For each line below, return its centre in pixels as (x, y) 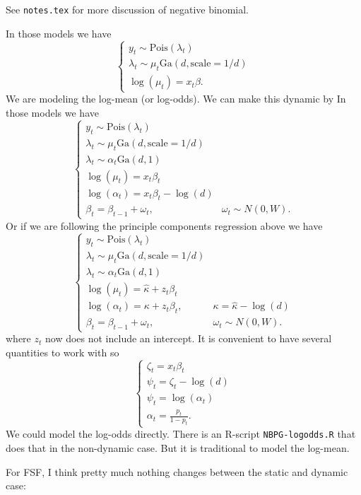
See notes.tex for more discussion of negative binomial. (127, 9)
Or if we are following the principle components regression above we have (164, 225)
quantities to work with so (63, 352)
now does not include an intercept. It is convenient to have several (188, 338)
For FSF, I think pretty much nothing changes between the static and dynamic (177, 471)
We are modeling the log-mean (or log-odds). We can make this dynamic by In (176, 99)
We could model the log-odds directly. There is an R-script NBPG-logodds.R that (181, 434)
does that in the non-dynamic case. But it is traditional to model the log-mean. (178, 448)
